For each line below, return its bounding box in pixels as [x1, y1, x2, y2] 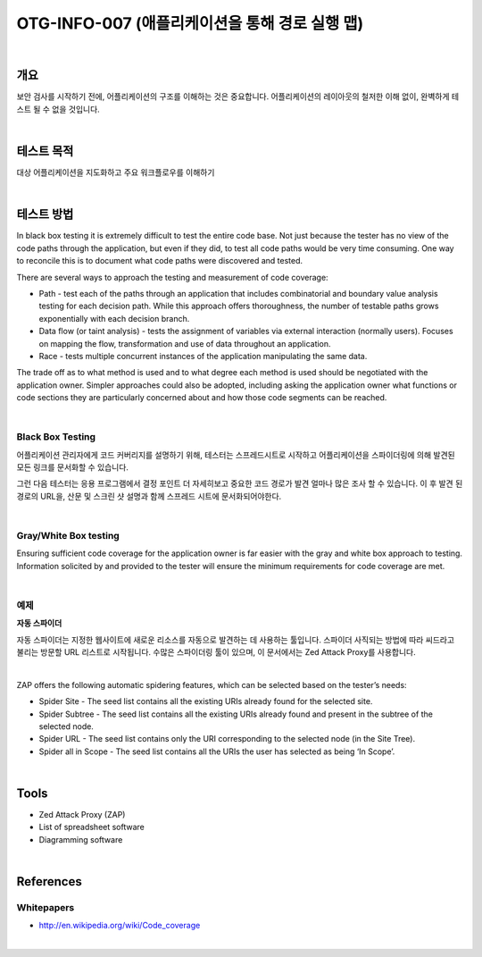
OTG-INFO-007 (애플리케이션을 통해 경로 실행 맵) [16, 13, 364, 33]
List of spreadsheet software [38, 822, 145, 833]
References [16, 874, 82, 889]
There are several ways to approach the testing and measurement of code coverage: [16, 272, 329, 282]
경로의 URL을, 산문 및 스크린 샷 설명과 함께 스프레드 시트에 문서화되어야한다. [16, 491, 282, 501]
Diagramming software [38, 834, 123, 844]
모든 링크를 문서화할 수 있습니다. [16, 462, 129, 473]
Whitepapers [16, 902, 75, 914]
